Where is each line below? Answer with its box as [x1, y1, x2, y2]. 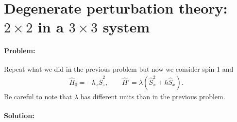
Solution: [4, 110, 34, 121]
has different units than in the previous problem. [80, 91, 225, 101]
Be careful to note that [4, 91, 72, 101]
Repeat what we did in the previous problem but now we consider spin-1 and [4, 64, 234, 74]
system [102, 17, 150, 37]
